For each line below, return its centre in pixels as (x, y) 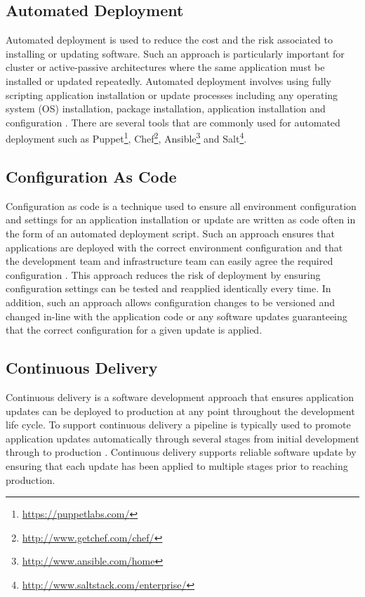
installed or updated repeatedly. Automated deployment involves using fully (168, 80)
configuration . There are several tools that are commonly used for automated (173, 122)
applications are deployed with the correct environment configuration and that (174, 247)
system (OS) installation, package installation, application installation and (166, 109)
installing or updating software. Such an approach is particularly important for (175, 53)
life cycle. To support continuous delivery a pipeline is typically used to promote (178, 425)
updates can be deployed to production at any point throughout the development (180, 411)
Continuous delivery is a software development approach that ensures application (180, 396)
